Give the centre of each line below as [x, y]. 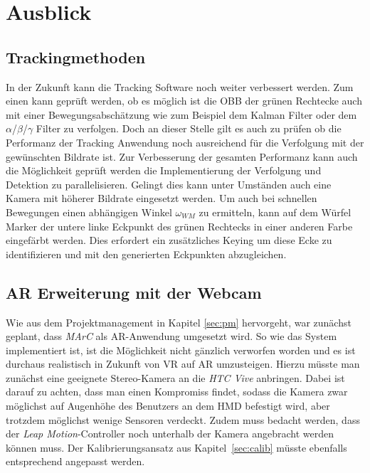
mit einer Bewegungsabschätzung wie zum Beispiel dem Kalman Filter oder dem [181, 114]
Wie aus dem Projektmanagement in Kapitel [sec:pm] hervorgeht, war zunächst [179, 322]
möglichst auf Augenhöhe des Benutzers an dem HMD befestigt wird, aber [168, 406]
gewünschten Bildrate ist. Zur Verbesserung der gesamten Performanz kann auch [182, 156]
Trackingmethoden [76, 57]
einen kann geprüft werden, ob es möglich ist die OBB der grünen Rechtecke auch [184, 101]
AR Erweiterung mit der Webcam [134, 292]
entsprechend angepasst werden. [75, 461]
